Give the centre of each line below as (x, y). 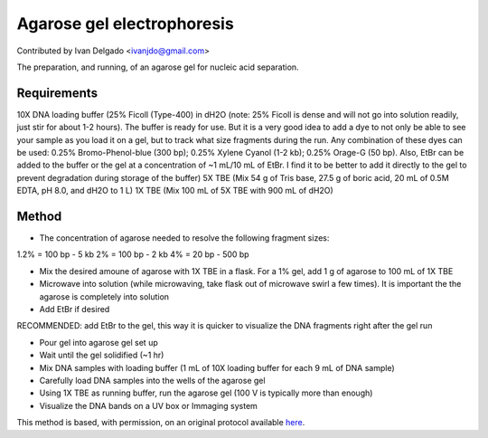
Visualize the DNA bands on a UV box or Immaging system (148, 405)
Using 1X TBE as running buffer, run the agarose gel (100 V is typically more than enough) (206, 393)
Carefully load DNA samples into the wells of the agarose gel (152, 381)
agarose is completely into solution (104, 296)
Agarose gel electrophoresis (125, 24)
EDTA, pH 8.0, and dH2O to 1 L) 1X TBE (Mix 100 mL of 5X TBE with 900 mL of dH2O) (175, 191)
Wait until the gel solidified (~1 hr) (102, 355)
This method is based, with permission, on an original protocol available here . (161, 423)
